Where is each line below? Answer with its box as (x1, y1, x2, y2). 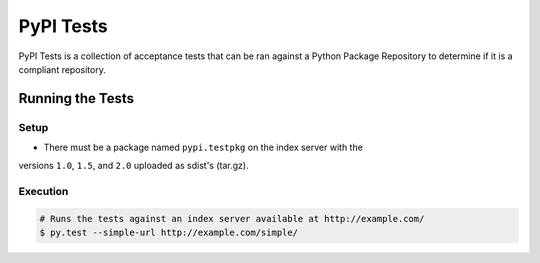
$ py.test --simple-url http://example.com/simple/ (39, 227, 299, 239)
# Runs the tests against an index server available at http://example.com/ (39, 213, 425, 225)
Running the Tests (18, 90, 135, 107)
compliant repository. (18, 63, 107, 75)
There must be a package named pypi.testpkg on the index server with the (43, 141, 364, 154)
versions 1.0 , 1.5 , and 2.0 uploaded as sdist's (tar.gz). (18, 160, 249, 172)
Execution (18, 185, 69, 199)
